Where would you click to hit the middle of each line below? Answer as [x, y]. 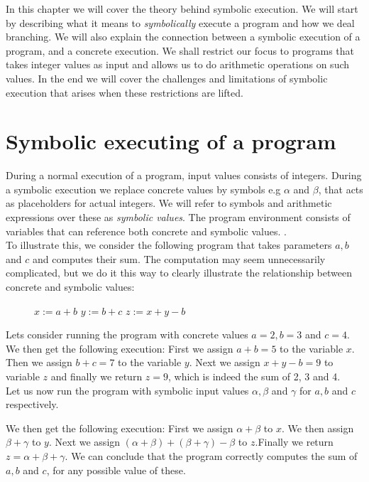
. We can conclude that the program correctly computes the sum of [211, 455]
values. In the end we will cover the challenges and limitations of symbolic [167, 78]
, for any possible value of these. [116, 470]
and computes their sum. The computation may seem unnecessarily [179, 258]
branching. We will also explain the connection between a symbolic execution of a [183, 37]
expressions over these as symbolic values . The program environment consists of [178, 217]
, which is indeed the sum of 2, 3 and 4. [254, 376]
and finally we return [97, 376]
